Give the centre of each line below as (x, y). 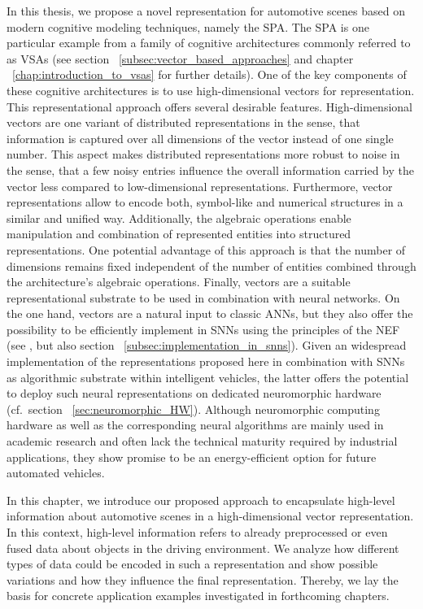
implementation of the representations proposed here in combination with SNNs (206, 361)
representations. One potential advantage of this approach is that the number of (206, 249)
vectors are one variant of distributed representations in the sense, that (183, 122)
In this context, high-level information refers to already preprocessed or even (197, 532)
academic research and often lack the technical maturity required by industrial (202, 441)
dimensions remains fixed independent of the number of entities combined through (211, 265)
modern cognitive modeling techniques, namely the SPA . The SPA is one (188, 26)
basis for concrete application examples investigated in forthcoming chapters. (198, 596)
